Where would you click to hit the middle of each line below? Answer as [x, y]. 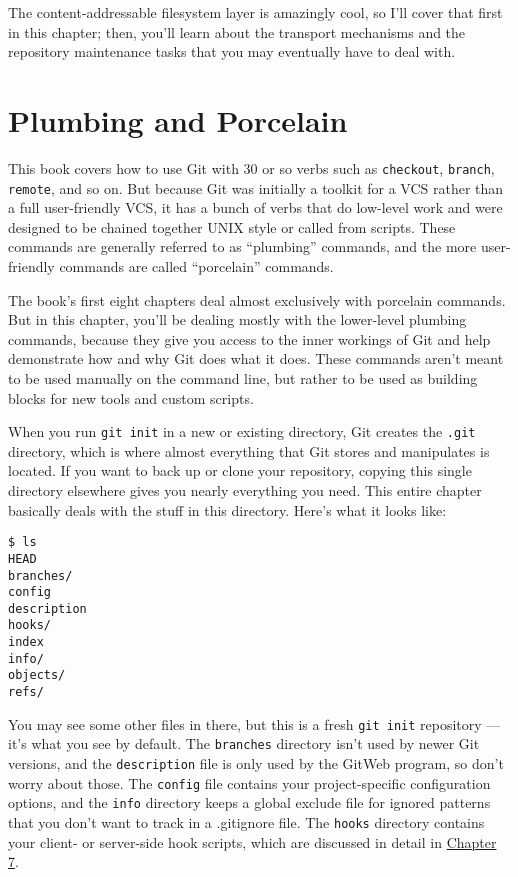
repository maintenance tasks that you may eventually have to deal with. [232, 51]
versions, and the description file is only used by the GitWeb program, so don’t [256, 763]
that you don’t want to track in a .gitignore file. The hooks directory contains [246, 822]
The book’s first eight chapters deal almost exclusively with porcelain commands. [257, 299]
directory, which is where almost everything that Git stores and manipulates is [249, 450]
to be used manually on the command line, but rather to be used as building [243, 377]
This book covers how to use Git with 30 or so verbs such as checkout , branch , [251, 167]
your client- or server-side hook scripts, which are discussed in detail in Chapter [252, 841]
